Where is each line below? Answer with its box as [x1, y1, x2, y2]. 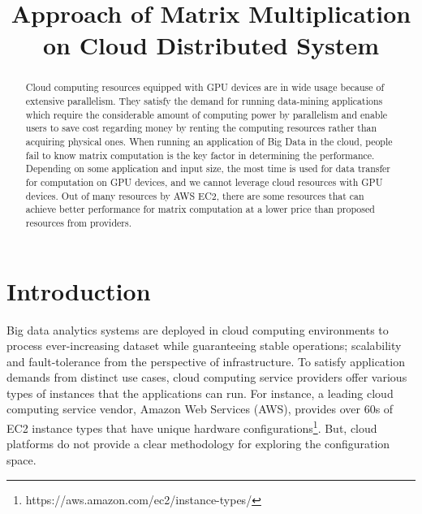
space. [6, 451, 37, 468]
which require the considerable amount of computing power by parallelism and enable [25, 107, 388, 121]
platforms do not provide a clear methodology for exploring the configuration [6, 435, 390, 452]
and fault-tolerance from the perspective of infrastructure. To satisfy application [6, 352, 405, 369]
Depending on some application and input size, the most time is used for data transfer [25, 162, 391, 175]
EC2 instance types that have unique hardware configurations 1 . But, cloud [6, 417, 377, 436]
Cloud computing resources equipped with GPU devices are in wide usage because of [25, 80, 385, 94]
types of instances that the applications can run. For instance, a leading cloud [6, 384, 394, 401]
